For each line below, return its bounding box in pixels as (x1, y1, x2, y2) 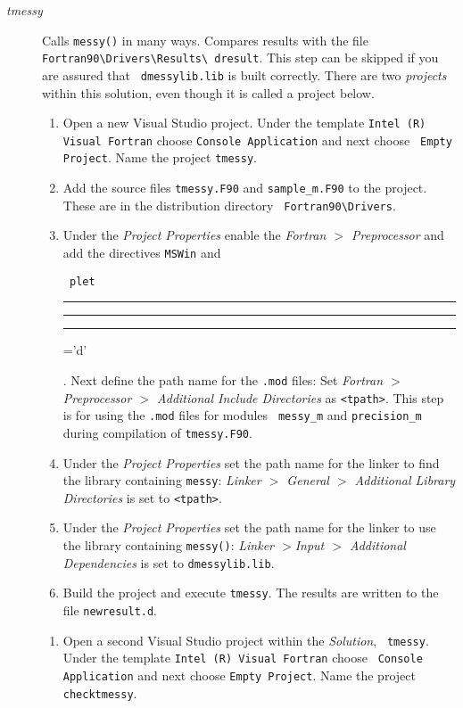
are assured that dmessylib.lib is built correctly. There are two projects (42, 65, 447, 84)
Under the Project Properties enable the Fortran (62, 226, 327, 244)
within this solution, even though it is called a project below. (42, 83, 375, 102)
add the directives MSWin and (62, 243, 221, 262)
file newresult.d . (62, 601, 158, 620)
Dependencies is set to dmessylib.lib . (62, 553, 275, 572)
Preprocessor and (351, 226, 444, 244)
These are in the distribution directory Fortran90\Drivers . (62, 195, 396, 214)
